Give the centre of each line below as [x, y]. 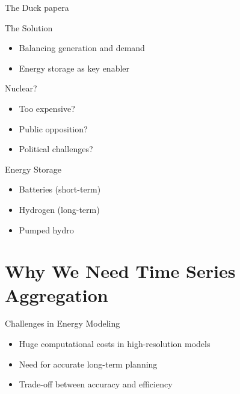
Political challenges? [56, 149]
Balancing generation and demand [82, 48]
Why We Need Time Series [120, 271]
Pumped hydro [46, 229]
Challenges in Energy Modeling [63, 323]
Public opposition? [53, 128]
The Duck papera [37, 7]
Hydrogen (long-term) [59, 209]
